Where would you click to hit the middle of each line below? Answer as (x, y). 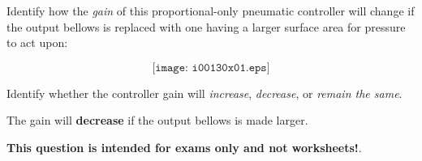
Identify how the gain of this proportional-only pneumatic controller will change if (211, 11)
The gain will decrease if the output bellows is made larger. (157, 120)
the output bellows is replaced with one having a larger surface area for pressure (206, 26)
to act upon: (37, 42)
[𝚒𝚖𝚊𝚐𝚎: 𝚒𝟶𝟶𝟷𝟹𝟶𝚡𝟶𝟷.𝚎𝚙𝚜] (211, 68)
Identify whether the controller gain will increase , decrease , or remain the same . (205, 93)
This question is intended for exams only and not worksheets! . (184, 147)
